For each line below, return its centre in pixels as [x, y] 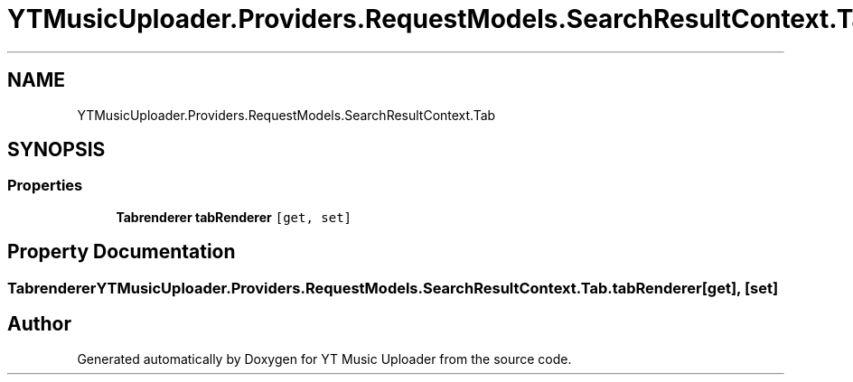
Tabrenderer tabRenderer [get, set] [234, 217]
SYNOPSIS [56, 150]
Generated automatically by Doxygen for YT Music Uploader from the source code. [324, 359]
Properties [45, 186]
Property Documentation [122, 252]
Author [39, 324]
